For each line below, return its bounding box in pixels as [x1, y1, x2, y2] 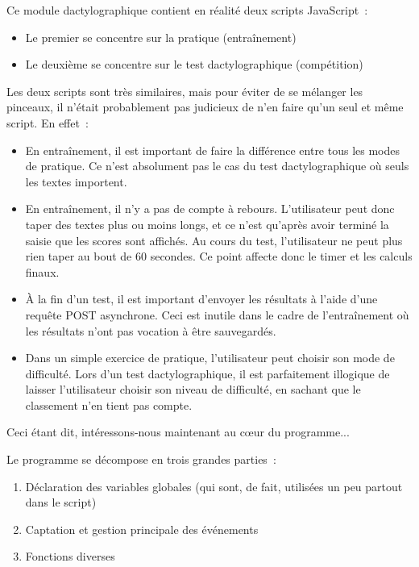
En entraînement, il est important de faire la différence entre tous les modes [25, 141, 400, 158]
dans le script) [25, 494, 97, 511]
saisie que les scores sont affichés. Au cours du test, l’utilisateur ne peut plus [25, 231, 403, 248]
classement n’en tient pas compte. [25, 396, 193, 413]
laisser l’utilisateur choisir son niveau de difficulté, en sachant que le [25, 381, 361, 398]
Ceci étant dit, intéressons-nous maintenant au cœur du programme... [6, 423, 350, 440]
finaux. [25, 263, 60, 280]
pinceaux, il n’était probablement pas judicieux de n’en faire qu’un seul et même [6, 98, 404, 115]
